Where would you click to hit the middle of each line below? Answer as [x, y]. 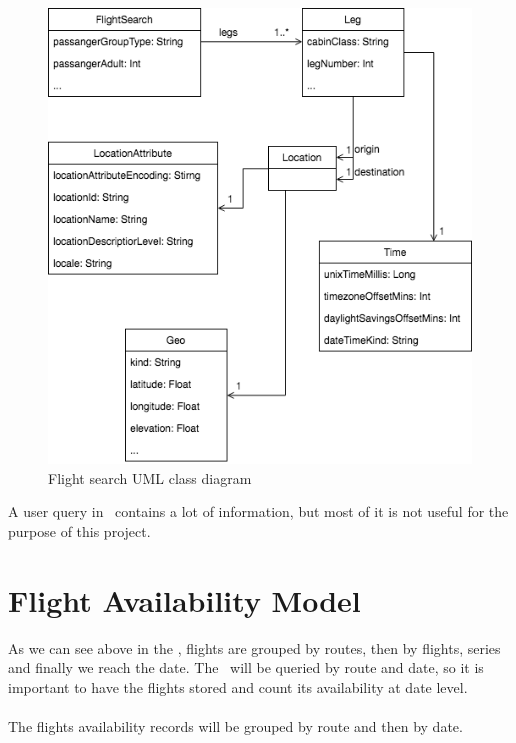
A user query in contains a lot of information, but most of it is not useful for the [258, 511]
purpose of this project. [79, 530]
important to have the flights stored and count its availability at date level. [238, 686]
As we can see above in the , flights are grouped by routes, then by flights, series [254, 647]
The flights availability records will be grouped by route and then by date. [235, 726]
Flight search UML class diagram [150, 477]
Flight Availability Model [184, 599]
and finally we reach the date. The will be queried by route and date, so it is [246, 667]
